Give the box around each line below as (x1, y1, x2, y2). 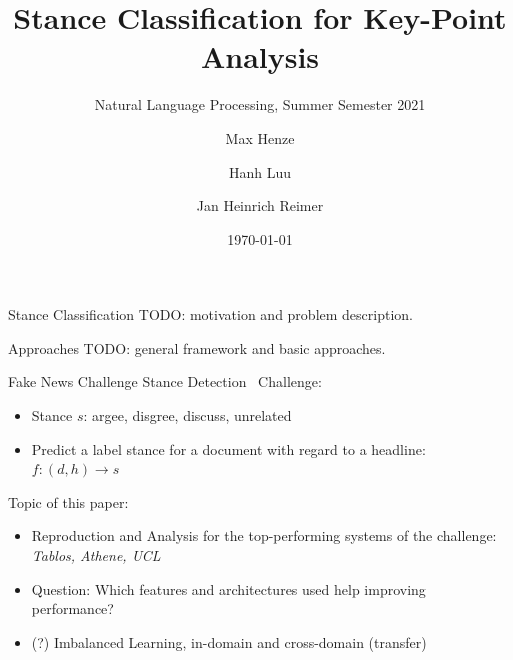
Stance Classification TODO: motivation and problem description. (8, 304, 413, 325)
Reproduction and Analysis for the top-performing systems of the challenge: (31, 525, 497, 546)
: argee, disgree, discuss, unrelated (83, 405, 292, 426)
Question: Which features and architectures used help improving (31, 578, 426, 599)
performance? (31, 598, 114, 619)
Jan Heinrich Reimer (196, 195, 324, 216)
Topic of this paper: (8, 491, 129, 512)
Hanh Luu (228, 161, 292, 182)
